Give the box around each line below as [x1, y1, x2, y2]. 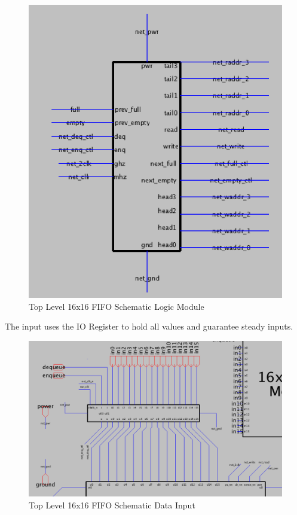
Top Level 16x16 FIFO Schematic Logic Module [29, 300, 204, 312]
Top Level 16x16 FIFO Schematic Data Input [29, 499, 195, 511]
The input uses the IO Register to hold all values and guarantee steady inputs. [5, 320, 293, 333]
